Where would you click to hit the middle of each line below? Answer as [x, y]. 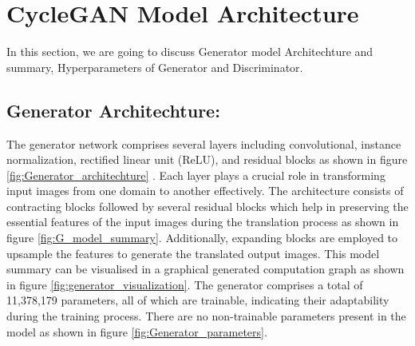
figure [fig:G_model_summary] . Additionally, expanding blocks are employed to [202, 238]
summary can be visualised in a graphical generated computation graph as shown [206, 269]
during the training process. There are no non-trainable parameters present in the [206, 316]
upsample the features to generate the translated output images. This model [193, 253]
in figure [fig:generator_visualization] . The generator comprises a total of [185, 284]
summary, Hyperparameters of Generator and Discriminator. [155, 67]
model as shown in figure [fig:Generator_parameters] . [137, 331]
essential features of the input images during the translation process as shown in [203, 222]
